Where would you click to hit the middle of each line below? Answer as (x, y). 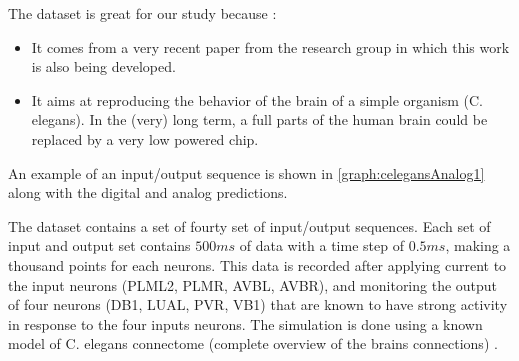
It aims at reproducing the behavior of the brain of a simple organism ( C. (257, 99)
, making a (478, 245)
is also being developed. (103, 66)
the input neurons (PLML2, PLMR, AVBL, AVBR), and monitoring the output (253, 284)
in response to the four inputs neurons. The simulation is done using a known (245, 323)
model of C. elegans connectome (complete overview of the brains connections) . (253, 343)
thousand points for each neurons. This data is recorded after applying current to (257, 264)
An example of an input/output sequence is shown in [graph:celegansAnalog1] (246, 172)
